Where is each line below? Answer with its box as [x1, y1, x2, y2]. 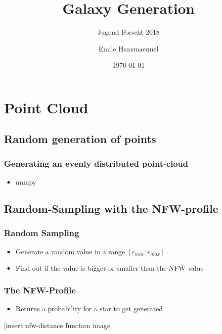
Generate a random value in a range [15, 246, 125, 256]
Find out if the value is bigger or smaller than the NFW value [15, 263, 204, 273]
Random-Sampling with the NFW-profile [4, 201, 219, 216]
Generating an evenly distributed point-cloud [4, 157, 188, 169]
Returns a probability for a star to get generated [15, 303, 163, 314]
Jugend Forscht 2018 [97, 27, 160, 37]
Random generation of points [4, 131, 156, 146]
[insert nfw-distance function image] [4, 320, 112, 330]
